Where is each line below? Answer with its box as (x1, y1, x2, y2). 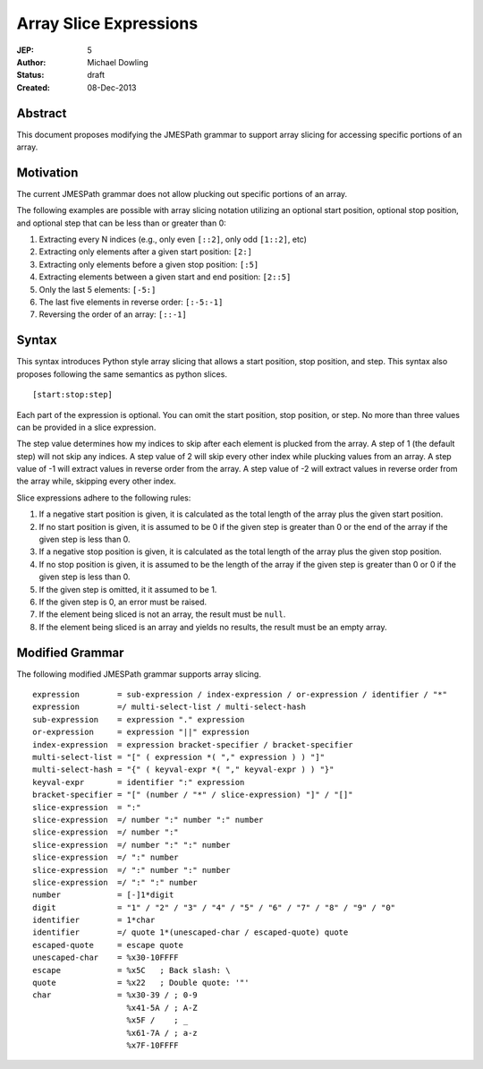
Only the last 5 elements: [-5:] (38, 284, 157, 295)
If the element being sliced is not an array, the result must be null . (38, 609, 286, 620)
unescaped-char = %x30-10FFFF (32, 953, 179, 962)
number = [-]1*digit (32, 890, 174, 900)
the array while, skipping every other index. (16, 475, 176, 487)
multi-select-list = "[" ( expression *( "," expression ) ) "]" (32, 752, 326, 763)
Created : (16, 81, 51, 93)
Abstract (16, 106, 67, 121)
